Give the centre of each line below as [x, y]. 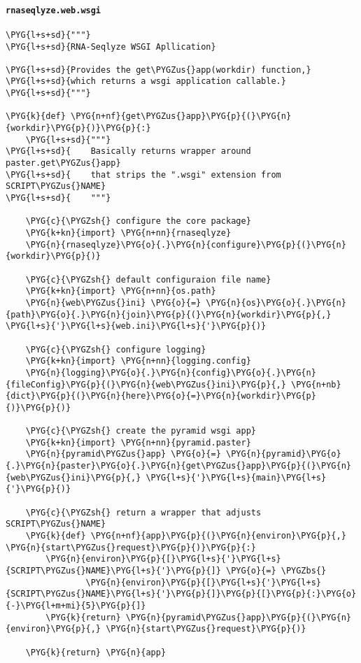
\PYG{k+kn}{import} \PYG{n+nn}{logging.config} [138, 361]
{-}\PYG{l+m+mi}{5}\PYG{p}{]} [76, 606]
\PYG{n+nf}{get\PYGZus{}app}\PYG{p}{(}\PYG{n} [181, 116]
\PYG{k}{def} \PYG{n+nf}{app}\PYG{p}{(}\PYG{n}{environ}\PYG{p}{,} [186, 536]
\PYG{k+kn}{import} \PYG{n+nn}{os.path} [121, 291]
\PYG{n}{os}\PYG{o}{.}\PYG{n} [276, 302]
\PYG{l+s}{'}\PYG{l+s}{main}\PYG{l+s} [236, 477]
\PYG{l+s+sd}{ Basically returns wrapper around [128, 151]
